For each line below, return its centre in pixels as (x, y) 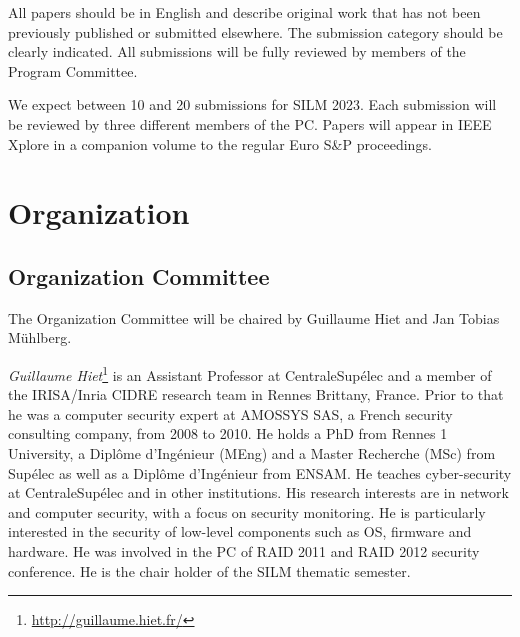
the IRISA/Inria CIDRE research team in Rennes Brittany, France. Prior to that (256, 394)
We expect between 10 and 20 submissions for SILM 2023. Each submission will (252, 104)
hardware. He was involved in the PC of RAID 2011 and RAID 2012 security (244, 550)
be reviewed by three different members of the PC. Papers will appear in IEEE (250, 123)
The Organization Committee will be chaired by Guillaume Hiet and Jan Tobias (254, 317)
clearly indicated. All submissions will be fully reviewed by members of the (237, 51)
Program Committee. (73, 70)
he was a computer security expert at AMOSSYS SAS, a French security (230, 413)
